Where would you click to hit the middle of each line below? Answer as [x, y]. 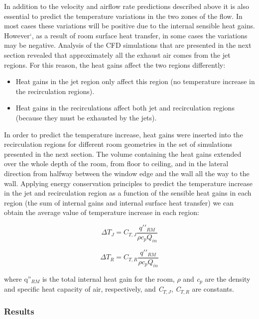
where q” [18, 278]
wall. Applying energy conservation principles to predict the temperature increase [129, 183]
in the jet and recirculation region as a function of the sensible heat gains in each [128, 193]
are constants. [213, 289]
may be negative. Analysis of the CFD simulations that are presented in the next [128, 45]
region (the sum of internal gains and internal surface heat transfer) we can [119, 202]
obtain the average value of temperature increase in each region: [102, 212]
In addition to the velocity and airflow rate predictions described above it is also [127, 6]
